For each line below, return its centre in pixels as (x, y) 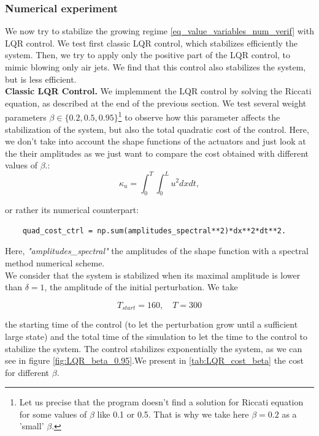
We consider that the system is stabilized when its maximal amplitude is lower (153, 275)
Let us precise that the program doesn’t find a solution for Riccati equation (161, 402)
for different (27, 372)
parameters (26, 117)
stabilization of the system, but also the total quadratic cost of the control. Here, (157, 129)
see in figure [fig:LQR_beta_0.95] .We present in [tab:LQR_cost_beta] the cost (154, 360)
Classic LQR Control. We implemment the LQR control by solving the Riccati (158, 91)
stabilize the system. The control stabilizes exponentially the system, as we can (154, 348)
